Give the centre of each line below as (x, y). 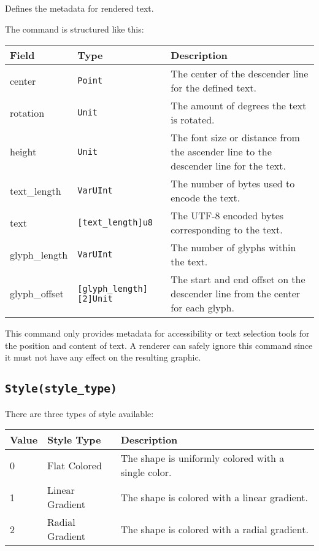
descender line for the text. (228, 166)
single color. (146, 472)
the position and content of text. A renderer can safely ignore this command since (159, 345)
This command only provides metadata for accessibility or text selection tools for (157, 333)
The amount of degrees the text (239, 106)
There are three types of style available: (79, 413)
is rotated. (193, 120)
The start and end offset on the (238, 279)
